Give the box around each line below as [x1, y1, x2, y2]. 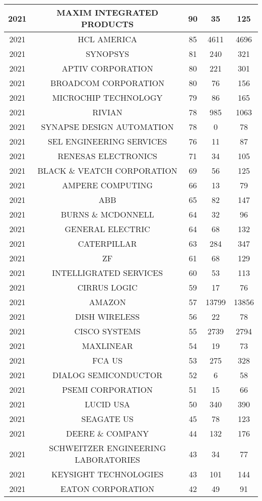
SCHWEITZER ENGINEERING [49, 442, 166, 454]
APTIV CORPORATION [61, 62, 153, 74]
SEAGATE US [81, 413, 134, 424]
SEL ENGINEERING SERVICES [47, 135, 167, 147]
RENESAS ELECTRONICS [57, 150, 157, 162]
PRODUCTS [81, 18, 134, 30]
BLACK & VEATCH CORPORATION [37, 165, 177, 176]
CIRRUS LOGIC [77, 281, 138, 293]
